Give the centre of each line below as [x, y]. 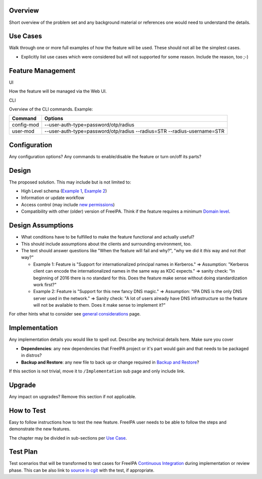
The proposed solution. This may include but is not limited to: [70, 182]
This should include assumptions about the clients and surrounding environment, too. [106, 244]
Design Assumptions [41, 226]
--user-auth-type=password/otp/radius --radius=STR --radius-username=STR [134, 131]
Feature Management [42, 71]
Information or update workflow [53, 198]
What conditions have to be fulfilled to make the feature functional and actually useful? [108, 237]
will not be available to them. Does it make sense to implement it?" [99, 305]
